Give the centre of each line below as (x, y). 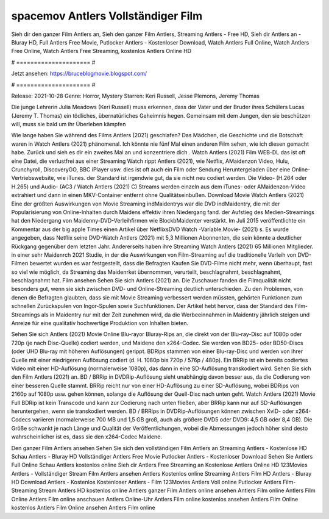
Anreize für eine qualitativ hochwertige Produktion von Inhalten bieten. (100, 323)
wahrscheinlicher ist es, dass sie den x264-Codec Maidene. (87, 437)
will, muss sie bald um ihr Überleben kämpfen (69, 124)
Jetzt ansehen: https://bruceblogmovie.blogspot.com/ (79, 74)
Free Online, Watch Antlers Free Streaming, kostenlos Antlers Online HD (101, 51)
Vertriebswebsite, (34, 178)
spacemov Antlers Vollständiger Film (107, 16)
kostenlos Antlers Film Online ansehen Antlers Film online (83, 508)
